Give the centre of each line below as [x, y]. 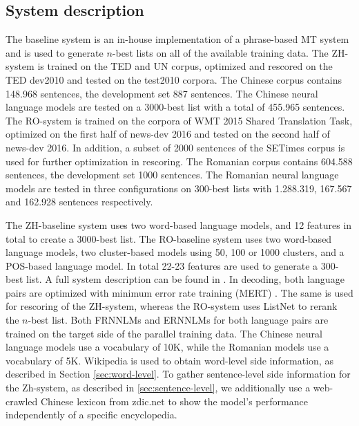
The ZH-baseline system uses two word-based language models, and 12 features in [179, 224]
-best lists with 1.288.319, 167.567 [280, 188]
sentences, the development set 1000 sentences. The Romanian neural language [172, 175]
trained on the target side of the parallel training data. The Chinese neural [164, 333]
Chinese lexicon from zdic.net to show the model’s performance [174, 401]
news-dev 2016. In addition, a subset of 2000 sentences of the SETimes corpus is [175, 147]
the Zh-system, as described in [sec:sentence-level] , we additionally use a [158, 388]
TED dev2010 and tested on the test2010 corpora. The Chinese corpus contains [174, 79]
